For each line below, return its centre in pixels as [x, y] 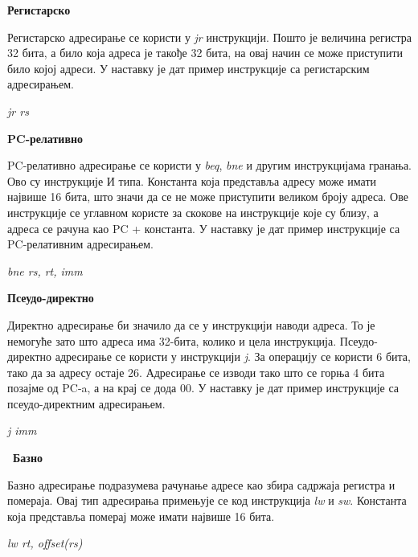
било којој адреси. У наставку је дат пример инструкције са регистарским [189, 68]
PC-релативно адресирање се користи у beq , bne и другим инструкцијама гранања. [209, 165]
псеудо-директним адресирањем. [86, 403]
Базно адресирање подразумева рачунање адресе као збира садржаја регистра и [201, 484]
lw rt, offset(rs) [45, 543]
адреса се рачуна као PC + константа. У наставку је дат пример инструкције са [204, 228]
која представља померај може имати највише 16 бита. [141, 516]
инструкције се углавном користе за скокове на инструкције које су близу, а [193, 212]
